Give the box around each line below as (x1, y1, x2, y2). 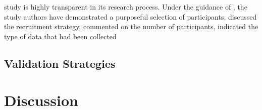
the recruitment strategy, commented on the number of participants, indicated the (4, 21, 258, 32)
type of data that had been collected (4, 31, 117, 41)
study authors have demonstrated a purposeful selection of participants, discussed (4, 11, 257, 22)
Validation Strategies (4, 55, 116, 71)
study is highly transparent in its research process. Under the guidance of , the (4, 2, 247, 12)
